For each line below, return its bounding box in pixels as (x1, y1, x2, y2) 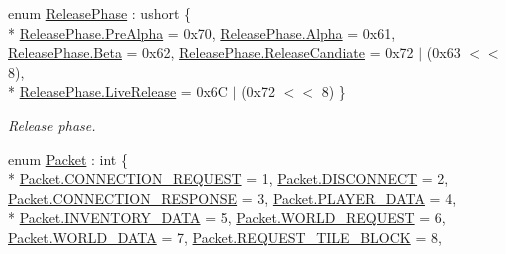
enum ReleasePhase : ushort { (8, 3, 192, 23)
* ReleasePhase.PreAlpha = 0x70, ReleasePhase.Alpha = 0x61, (8, 22, 396, 43)
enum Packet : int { (8, 148, 128, 169)
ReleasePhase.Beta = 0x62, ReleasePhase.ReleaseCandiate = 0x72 (8, 42, 414, 63)
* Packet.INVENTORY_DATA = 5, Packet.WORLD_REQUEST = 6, (8, 207, 446, 228)
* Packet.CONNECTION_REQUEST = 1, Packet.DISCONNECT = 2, (8, 168, 449, 189)
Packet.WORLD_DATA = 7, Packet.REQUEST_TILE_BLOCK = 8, (8, 226, 442, 247)
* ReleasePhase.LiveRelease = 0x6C (8, 81, 228, 102)
